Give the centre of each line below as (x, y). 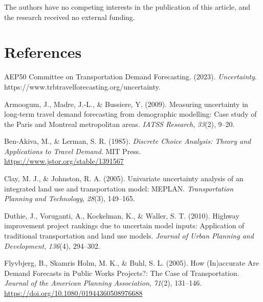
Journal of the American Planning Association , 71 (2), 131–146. (103, 283)
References (43, 52)
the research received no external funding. (70, 17)
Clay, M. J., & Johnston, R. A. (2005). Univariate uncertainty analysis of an (124, 178)
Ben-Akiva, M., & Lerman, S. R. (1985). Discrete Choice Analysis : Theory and (128, 141)
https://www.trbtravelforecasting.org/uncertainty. (82, 86)
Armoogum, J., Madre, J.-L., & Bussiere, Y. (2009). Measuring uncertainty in (126, 104)
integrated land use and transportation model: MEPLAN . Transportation (119, 188)
